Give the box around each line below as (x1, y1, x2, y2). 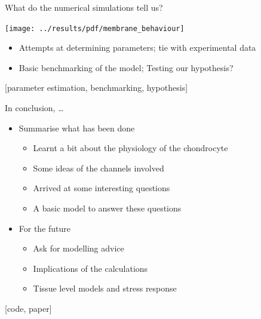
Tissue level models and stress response (33, 282, 177, 295)
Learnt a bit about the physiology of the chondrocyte (33, 142, 228, 154)
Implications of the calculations (33, 262, 148, 274)
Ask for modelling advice (33, 242, 124, 254)
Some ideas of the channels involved (33, 161, 164, 174)
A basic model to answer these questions (33, 202, 182, 214)
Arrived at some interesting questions (33, 182, 170, 194)
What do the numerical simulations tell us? (5, 1, 163, 13)
